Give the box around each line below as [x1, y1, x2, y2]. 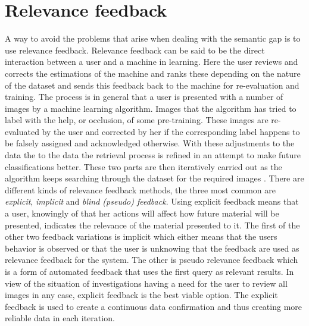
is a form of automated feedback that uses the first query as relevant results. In [5, 265, 294, 277]
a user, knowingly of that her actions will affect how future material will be [5, 207, 279, 220]
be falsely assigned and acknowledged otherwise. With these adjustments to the [5, 137, 295, 149]
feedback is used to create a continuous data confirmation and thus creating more [5, 300, 302, 312]
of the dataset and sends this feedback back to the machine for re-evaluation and [5, 79, 299, 91]
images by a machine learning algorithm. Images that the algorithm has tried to [5, 102, 296, 114]
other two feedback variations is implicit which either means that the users [5, 230, 277, 243]
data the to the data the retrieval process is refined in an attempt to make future [5, 149, 301, 161]
